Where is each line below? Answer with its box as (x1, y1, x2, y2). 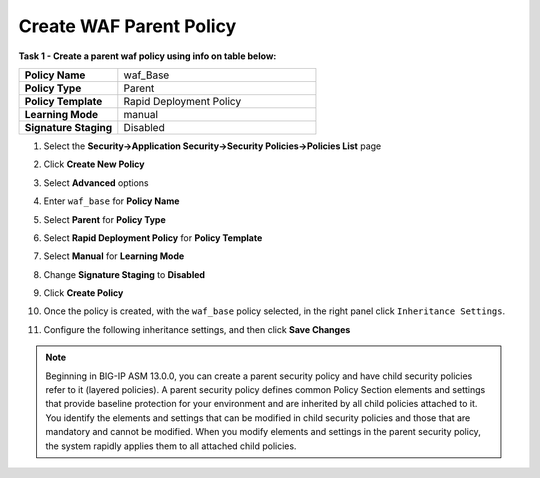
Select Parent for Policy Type (43, 213, 167, 225)
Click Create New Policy (43, 158, 145, 170)
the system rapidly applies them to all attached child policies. (45, 440, 297, 452)
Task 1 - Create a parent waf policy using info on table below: (18, 50, 277, 62)
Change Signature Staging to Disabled (43, 268, 205, 280)
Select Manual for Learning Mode (43, 250, 185, 262)
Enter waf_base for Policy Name (43, 195, 180, 207)
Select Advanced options (43, 176, 149, 189)
